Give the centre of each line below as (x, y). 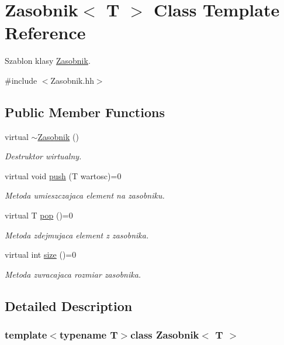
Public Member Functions (85, 112)
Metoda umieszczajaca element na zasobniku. (85, 195)
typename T (89, 335)
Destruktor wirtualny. (43, 156)
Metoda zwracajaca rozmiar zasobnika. (73, 274)
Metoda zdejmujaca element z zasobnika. (77, 235)
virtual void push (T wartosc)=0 (63, 175)
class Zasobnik (165, 335)
